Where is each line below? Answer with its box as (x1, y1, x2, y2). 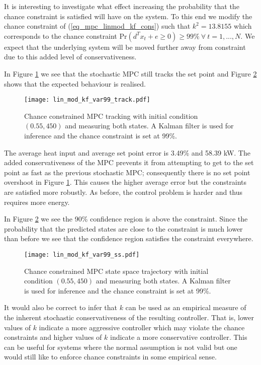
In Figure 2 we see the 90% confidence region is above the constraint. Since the (4, 213, 248, 224)
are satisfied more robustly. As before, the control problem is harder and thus (4, 186, 243, 197)
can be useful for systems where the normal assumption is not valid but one (4, 341, 237, 352)
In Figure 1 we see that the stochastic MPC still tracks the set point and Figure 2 (4, 68, 257, 79)
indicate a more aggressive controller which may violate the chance (39, 322, 245, 332)
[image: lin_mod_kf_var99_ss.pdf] (24, 251, 140, 258)
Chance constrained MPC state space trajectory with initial (24, 265, 209, 276)
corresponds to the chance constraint (4, 30, 117, 41)
